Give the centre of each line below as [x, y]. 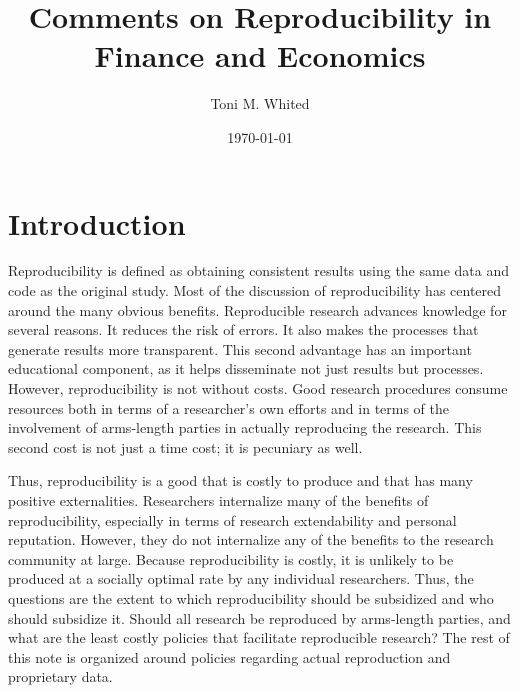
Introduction [97, 222]
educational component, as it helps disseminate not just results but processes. [246, 368]
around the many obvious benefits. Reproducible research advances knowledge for [257, 309]
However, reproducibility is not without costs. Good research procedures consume [258, 388]
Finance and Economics [260, 55]
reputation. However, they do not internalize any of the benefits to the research [251, 539]
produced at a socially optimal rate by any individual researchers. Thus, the [241, 578]
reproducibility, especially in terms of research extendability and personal [232, 519]
